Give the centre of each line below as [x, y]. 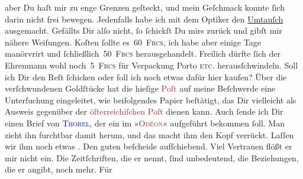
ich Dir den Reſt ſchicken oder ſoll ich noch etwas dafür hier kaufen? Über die [146, 77]
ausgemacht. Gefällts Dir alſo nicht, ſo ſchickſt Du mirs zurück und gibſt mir [144, 30]
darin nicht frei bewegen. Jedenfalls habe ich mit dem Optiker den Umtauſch [144, 19]
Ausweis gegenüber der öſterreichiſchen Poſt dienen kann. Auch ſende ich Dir [144, 111]
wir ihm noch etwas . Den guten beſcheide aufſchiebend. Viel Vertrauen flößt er [149, 146]
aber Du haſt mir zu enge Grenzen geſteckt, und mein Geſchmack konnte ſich [145, 7]
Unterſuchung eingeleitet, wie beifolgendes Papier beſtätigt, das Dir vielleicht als [151, 100]
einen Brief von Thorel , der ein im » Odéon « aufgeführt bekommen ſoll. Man [145, 123]
